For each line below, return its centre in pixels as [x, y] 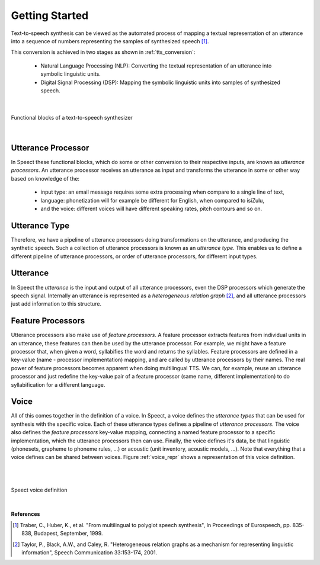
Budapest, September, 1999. [68, 534]
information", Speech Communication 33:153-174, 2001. [89, 552]
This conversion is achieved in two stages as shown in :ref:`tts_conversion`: [103, 52]
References [25, 514]
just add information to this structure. [56, 304]
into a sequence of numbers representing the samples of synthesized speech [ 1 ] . [110, 41]
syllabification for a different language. [58, 384]
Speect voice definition [39, 490]
